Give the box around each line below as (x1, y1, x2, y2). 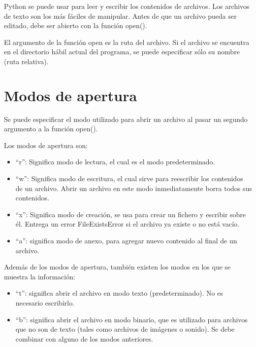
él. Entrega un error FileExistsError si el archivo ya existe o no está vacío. (15, 219, 239, 229)
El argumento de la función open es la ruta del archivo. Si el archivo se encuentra (4, 37, 250, 47)
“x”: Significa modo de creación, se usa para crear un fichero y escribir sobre (15, 209, 246, 219)
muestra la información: (4, 271, 75, 281)
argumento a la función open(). (4, 123, 98, 134)
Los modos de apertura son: (4, 140, 88, 150)
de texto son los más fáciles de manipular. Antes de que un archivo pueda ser (4, 10, 237, 21)
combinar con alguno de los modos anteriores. (15, 333, 153, 344)
